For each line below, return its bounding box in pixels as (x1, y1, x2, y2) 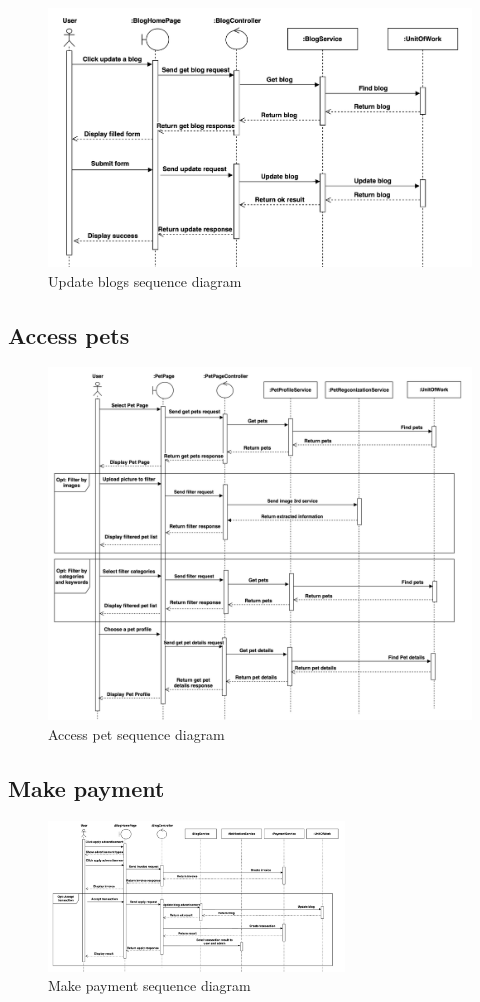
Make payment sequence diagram (48, 975, 251, 996)
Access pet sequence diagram (48, 723, 225, 744)
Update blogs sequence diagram (48, 270, 242, 291)
